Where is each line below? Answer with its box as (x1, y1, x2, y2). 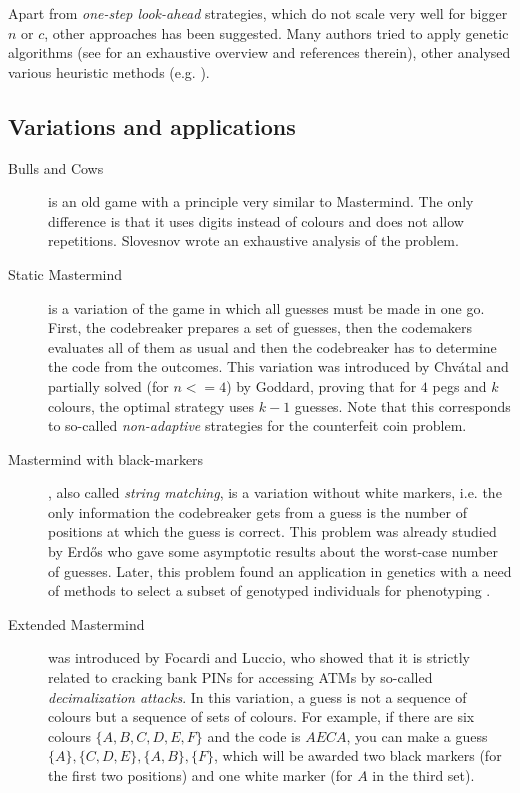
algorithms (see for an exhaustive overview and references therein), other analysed (8, 42, 511, 63)
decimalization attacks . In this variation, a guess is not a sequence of (48, 686, 467, 707)
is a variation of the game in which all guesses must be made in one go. (48, 297, 485, 318)
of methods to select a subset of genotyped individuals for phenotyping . (48, 580, 491, 601)
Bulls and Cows (8, 157, 104, 178)
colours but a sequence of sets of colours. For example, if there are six (48, 706, 475, 727)
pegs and (432, 375, 487, 396)
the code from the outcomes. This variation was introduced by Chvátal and (48, 356, 509, 377)
